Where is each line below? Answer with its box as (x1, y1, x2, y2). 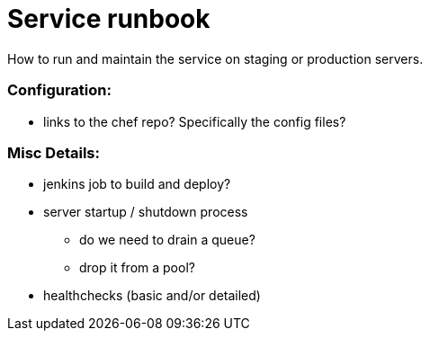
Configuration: (7, 81, 112, 100)
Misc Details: (7, 143, 100, 162)
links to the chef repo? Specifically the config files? (43, 113, 346, 129)
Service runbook (7, 4, 211, 34)
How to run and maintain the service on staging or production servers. (7, 50, 424, 67)
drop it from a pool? (79, 260, 195, 276)
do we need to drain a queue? (79, 232, 255, 248)
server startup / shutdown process (43, 204, 248, 220)
